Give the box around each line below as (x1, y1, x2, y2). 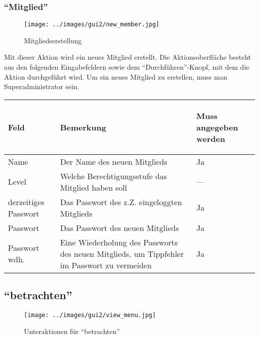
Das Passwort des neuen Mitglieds (60, 222, 179, 233)
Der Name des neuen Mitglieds (60, 155, 167, 167)
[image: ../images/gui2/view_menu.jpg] (24, 312, 156, 319)
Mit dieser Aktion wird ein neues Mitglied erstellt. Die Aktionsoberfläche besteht (4, 52, 251, 62)
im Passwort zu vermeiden (60, 259, 152, 271)
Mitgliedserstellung (24, 35, 82, 45)
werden (196, 132, 225, 144)
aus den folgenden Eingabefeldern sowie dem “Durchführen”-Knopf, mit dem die (4, 62, 250, 72)
